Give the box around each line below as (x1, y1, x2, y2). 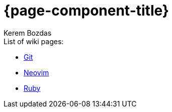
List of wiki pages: (4, 37, 64, 46)
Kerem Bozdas (4, 28, 52, 37)
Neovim (24, 68, 49, 77)
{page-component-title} (4, 2, 169, 19)
